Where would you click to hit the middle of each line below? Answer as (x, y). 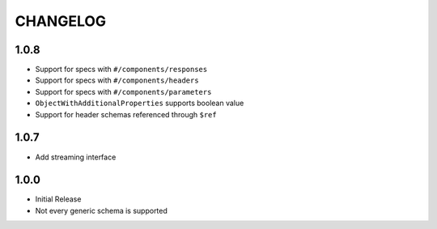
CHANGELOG (61, 21)
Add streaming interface (76, 157)
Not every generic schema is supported (101, 210)
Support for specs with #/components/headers (117, 80)
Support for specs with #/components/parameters (123, 91)
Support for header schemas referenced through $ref (126, 114)
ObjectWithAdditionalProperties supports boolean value (140, 103)
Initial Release (58, 199)
